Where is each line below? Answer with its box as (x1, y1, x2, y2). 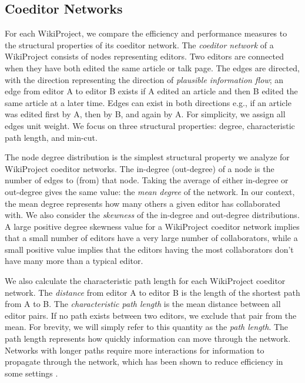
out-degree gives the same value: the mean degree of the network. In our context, (5, 185, 295, 197)
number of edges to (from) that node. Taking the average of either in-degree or (5, 174, 289, 186)
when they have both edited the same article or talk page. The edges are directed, (5, 61, 300, 74)
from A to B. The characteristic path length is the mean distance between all (5, 298, 281, 310)
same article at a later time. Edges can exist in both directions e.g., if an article (5, 96, 291, 108)
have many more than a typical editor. (5, 255, 143, 267)
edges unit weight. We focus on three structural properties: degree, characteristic (5, 119, 295, 131)
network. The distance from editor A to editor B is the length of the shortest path (5, 286, 300, 298)
